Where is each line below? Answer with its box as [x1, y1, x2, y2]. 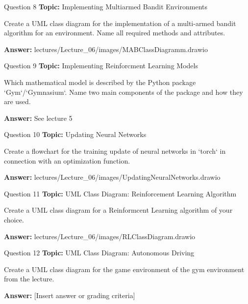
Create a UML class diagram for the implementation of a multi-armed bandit [4, 18, 236, 28]
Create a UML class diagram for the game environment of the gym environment [4, 264, 245, 274]
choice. [4, 214, 24, 224]
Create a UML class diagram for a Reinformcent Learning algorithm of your [4, 205, 233, 215]
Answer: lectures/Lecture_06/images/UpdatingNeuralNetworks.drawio [4, 172, 221, 182]
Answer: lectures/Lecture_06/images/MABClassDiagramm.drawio [4, 44, 208, 54]
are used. [4, 96, 31, 107]
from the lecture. [4, 274, 54, 284]
